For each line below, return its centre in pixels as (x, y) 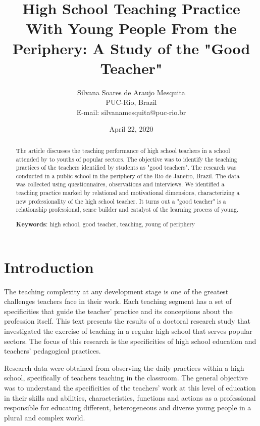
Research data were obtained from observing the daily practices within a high (124, 367)
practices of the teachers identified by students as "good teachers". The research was (126, 167)
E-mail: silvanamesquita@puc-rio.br (131, 112)
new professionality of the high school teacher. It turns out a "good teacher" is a (121, 201)
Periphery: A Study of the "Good (131, 48)
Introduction (49, 267)
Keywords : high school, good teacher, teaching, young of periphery (106, 224)
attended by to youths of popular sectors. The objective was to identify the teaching (126, 159)
